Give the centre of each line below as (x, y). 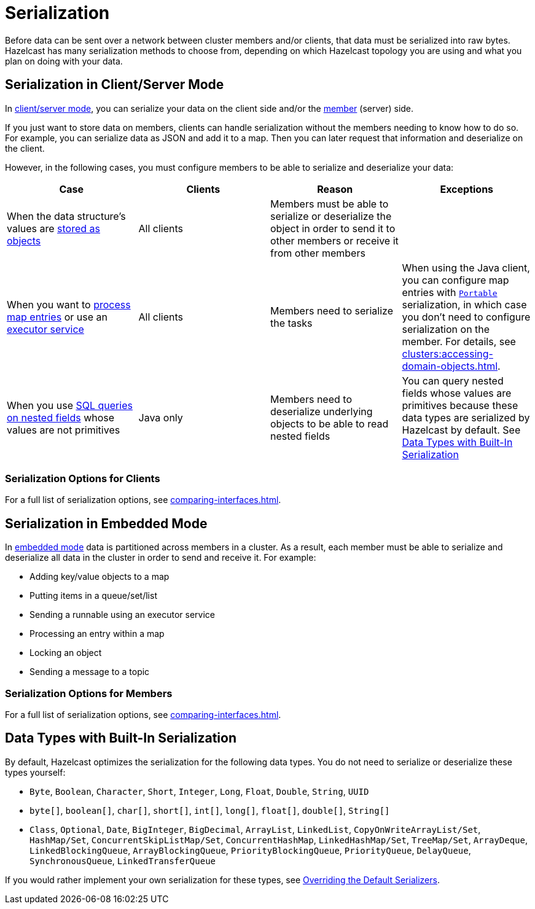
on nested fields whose (61, 417)
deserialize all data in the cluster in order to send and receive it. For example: (161, 558)
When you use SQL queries (70, 405)
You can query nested (453, 380)
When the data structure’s (66, 216)
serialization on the (446, 329)
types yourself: (35, 772)
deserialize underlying (322, 411)
